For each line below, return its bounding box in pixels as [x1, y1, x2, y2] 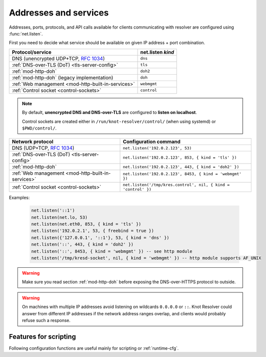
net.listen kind [140, 49, 174, 55]
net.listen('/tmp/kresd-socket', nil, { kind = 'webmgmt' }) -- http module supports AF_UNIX [31, 255, 262, 260]
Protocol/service [12, 49, 52, 55]
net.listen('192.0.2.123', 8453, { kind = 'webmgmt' [123, 171, 242, 177]
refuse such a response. [22, 317, 71, 323]
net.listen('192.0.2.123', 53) [123, 146, 192, 150]
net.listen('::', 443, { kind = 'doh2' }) [31, 242, 134, 247]
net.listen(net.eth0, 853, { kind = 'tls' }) [31, 221, 141, 227]
